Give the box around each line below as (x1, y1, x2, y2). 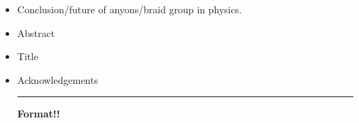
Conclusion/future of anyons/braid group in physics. (17, 2, 242, 16)
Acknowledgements (17, 72, 98, 87)
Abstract (17, 25, 55, 40)
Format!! (17, 106, 60, 121)
